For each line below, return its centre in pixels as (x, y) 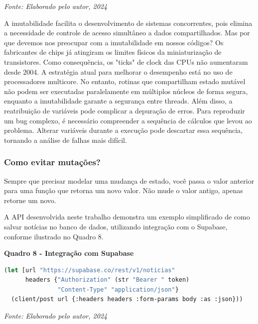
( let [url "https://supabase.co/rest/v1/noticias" (90, 270)
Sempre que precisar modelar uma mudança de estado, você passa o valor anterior (129, 180)
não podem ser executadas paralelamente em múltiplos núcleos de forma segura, (126, 91)
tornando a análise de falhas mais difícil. (65, 140)
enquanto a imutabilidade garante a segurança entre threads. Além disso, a (118, 101)
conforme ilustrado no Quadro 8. (54, 236)
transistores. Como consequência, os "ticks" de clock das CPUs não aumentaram (126, 61)
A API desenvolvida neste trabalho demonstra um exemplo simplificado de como (127, 217)
